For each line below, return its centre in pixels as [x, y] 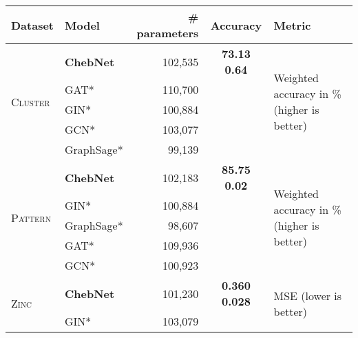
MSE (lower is [308, 295]
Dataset [33, 25]
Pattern [31, 217]
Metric [292, 25]
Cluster [31, 101]
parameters [168, 33]
